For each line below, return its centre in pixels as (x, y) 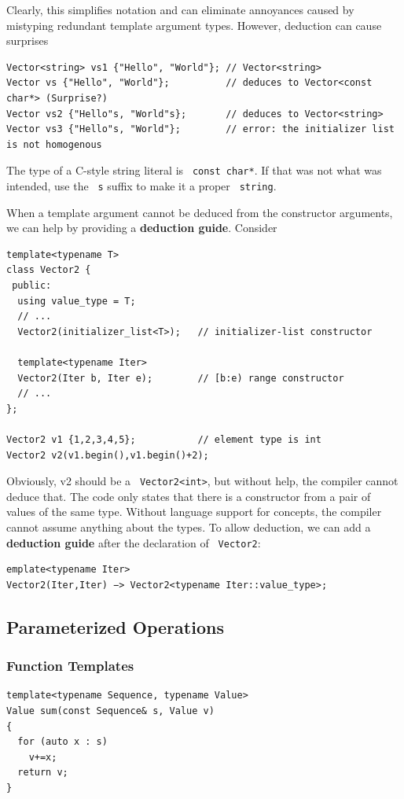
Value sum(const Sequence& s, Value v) (110, 711)
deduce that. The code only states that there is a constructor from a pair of (189, 496)
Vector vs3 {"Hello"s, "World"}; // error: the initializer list (200, 129)
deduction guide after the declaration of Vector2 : (134, 542)
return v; (43, 773)
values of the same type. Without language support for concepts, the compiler (194, 512)
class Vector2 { (49, 270)
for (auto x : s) (62, 742)
